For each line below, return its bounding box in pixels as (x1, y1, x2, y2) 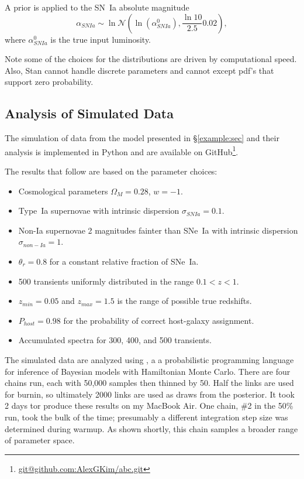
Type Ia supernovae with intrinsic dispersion (18, 204, 179, 217)
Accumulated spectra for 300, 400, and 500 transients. (18, 334, 212, 346)
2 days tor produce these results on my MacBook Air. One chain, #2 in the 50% (5, 399, 293, 412)
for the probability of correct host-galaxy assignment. (63, 314, 254, 326)
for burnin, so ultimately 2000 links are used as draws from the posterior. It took (5, 388, 295, 400)
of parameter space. (5, 434, 75, 446)
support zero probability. (5, 76, 94, 88)
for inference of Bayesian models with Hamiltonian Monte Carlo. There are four (5, 365, 291, 377)
